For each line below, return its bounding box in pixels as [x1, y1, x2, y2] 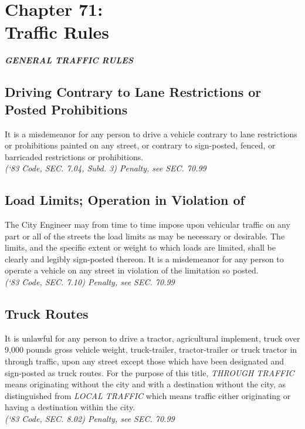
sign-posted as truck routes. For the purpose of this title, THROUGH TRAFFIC [5, 366, 294, 379]
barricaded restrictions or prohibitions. [5, 150, 144, 163]
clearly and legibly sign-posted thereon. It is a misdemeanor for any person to [5, 252, 284, 265]
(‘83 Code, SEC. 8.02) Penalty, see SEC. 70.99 [5, 413, 175, 424]
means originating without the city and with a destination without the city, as [5, 378, 286, 390]
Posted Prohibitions [5, 100, 128, 118]
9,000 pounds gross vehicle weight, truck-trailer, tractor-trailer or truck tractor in [5, 343, 297, 356]
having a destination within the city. [5, 401, 135, 413]
